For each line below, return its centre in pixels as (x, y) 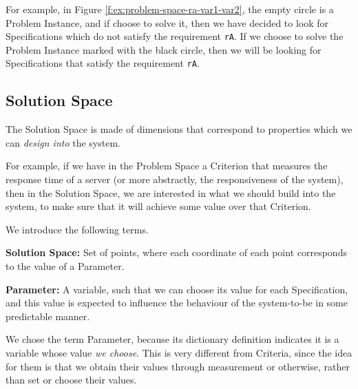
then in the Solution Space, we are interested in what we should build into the (171, 192)
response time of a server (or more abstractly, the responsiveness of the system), (175, 179)
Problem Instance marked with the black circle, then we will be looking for (164, 49)
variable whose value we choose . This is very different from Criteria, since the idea (179, 353)
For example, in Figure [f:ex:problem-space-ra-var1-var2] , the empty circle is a (170, 9)
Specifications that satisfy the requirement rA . (103, 63)
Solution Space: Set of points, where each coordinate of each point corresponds (176, 252)
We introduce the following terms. (77, 229)
